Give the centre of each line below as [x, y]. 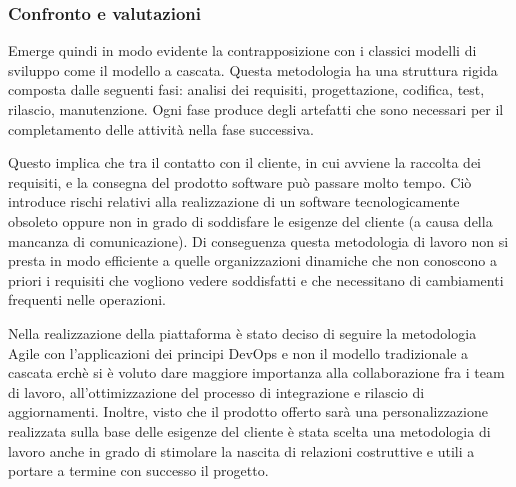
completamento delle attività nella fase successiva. [161, 128]
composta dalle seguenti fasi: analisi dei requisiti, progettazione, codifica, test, [246, 89]
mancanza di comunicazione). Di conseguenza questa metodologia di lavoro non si [258, 240]
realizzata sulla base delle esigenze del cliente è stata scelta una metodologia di [249, 430]
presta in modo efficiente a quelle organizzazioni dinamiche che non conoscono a [253, 260]
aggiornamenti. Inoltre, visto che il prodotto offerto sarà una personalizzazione [248, 411]
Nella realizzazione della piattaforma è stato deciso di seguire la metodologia [242, 332]
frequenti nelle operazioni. [87, 299]
